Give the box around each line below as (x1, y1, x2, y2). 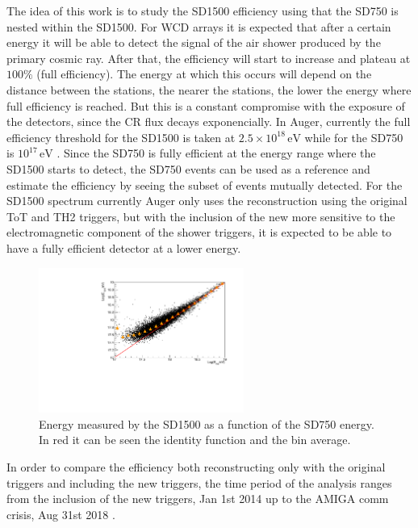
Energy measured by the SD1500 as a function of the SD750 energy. (39, 415, 374, 432)
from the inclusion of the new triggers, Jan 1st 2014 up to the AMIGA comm (6, 490, 389, 507)
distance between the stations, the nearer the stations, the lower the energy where (6, 81, 412, 98)
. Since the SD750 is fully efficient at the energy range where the (56, 145, 376, 161)
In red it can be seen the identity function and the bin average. (39, 431, 351, 448)
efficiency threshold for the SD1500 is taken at (6, 128, 236, 145)
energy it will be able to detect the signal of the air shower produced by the (6, 34, 381, 51)
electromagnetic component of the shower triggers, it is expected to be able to (6, 224, 392, 241)
